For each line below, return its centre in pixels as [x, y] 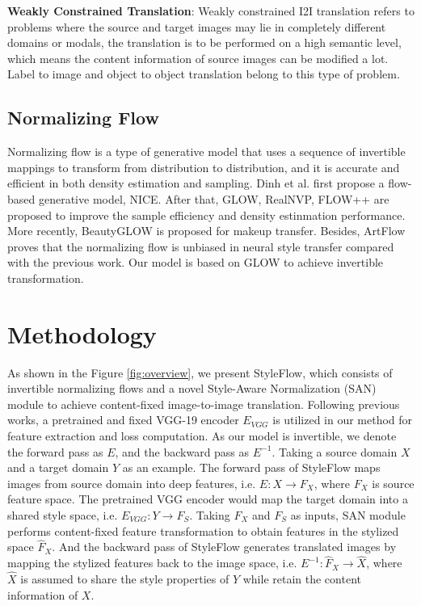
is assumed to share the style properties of [125, 579]
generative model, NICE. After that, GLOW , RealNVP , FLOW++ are [214, 198]
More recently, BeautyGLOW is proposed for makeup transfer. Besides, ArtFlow [206, 231]
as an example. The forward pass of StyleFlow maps [251, 467]
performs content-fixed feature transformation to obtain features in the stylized [203, 530]
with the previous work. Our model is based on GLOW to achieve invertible [196, 262]
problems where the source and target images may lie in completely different [197, 26]
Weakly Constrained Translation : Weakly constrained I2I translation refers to [211, 11]
